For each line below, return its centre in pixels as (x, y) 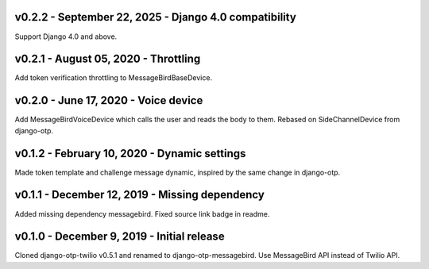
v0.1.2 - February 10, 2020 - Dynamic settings (130, 154)
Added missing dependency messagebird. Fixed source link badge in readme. (142, 213)
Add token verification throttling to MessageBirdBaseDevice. (114, 78)
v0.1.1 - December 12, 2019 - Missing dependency (140, 195)
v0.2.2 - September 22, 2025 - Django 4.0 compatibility (156, 17)
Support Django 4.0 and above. (66, 37)
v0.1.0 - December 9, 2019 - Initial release (120, 237)
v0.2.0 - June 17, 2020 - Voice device (109, 100)
